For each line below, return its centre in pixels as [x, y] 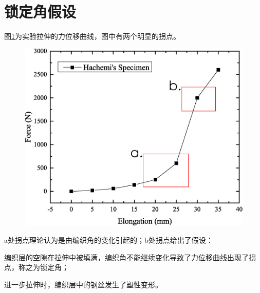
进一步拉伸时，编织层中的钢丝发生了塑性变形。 [83, 284]
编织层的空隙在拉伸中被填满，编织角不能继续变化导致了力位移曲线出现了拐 [130, 257]
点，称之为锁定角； [36, 267]
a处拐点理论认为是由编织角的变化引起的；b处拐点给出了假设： [109, 239]
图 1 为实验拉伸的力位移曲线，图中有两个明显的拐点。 [92, 36]
